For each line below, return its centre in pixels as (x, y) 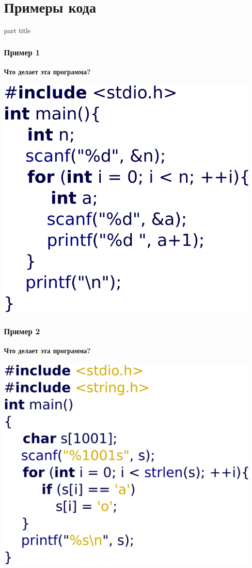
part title (17, 30)
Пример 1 (22, 52)
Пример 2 (22, 331)
